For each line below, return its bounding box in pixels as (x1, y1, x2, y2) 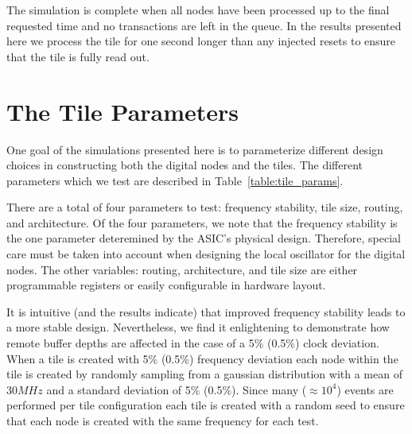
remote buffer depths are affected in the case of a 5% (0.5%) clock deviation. (6, 335, 379, 351)
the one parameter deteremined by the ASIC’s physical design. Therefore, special (6, 230, 401, 246)
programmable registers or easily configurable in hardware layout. (6, 277, 326, 293)
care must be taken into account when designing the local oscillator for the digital (6, 246, 406, 262)
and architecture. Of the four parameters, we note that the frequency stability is (6, 214, 398, 231)
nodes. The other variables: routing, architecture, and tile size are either (6, 261, 358, 277)
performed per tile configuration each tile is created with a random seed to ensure (6, 397, 405, 413)
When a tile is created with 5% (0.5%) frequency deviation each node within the (6, 350, 398, 366)
